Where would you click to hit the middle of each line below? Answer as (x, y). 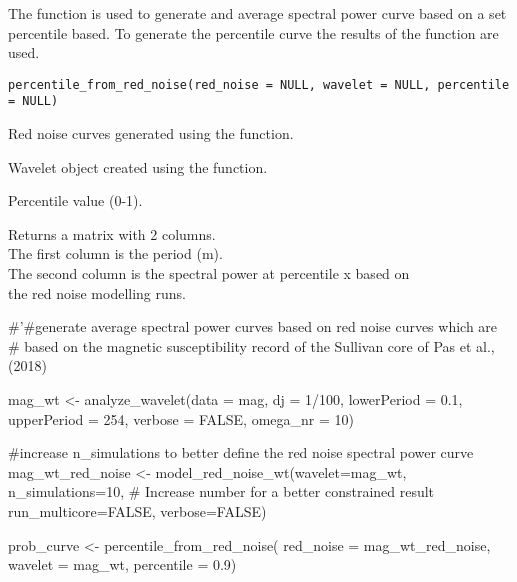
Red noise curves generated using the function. (151, 133)
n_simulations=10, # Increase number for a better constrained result (221, 491)
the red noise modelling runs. (97, 292)
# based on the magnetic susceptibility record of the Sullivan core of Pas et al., (251, 345)
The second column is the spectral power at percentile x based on (209, 273)
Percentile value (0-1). (75, 200)
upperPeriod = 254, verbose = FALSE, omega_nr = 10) (181, 418)
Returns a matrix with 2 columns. (112, 233)
